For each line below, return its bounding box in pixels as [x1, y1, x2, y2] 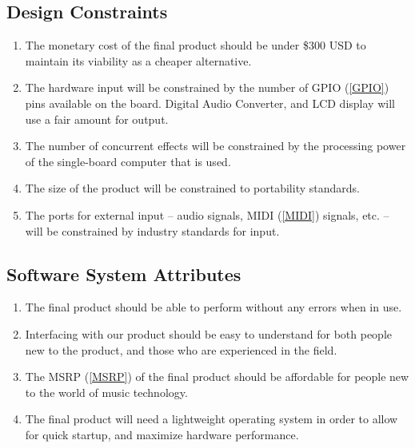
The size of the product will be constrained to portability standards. [25, 180, 360, 196]
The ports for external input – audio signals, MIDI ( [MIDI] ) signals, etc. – [25, 206, 389, 223]
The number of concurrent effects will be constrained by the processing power [25, 137, 406, 154]
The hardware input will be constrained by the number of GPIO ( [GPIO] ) [25, 79, 389, 96]
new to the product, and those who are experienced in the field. [25, 341, 337, 358]
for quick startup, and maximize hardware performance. [25, 426, 299, 442]
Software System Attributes [6, 261, 241, 286]
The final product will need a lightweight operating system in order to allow [25, 410, 398, 427]
